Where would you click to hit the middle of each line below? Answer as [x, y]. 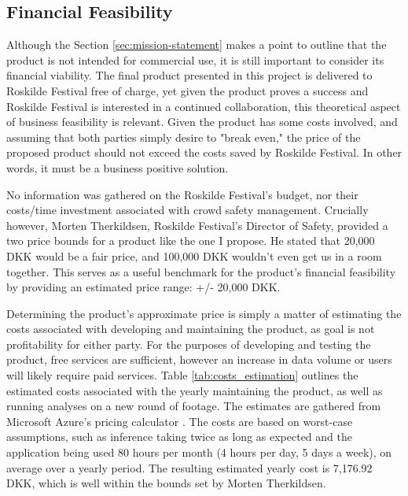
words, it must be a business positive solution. [118, 167]
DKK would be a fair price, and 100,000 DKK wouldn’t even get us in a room [194, 255]
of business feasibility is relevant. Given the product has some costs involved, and [202, 122]
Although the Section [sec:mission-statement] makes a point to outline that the [197, 44]
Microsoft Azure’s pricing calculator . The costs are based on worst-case [180, 421]
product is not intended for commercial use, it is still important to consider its [195, 59]
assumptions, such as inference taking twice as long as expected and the [179, 437]
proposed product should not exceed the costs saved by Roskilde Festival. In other [204, 152]
